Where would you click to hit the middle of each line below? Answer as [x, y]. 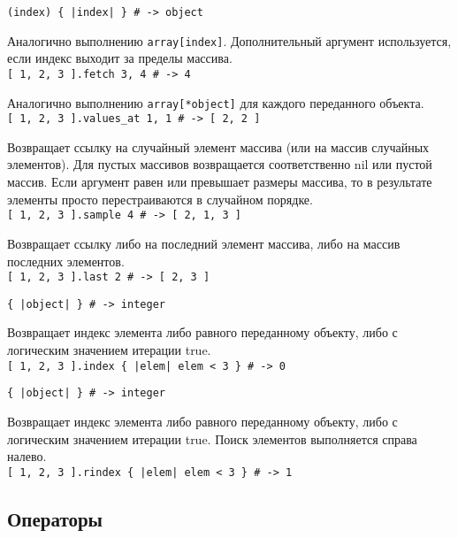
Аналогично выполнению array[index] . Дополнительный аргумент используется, [229, 40]
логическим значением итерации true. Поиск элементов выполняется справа [212, 438]
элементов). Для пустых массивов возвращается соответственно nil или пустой [220, 164]
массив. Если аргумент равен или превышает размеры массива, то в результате [220, 182]
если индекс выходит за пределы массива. [120, 58]
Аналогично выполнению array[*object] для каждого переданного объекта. [216, 102]
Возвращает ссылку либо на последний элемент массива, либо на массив [204, 243]
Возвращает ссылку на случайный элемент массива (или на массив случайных [218, 146]
